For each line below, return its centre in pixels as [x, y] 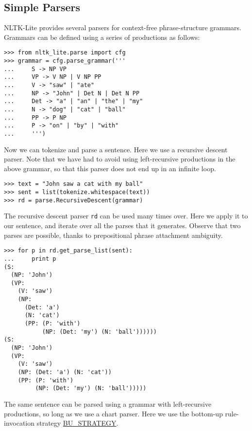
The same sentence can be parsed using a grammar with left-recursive [108, 404]
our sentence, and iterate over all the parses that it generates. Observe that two [122, 225]
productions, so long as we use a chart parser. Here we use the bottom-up [113, 413]
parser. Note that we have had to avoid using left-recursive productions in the [120, 159]
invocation [19, 423]
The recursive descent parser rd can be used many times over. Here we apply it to [126, 216]
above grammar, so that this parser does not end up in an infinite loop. [110, 168]
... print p [30, 259]
